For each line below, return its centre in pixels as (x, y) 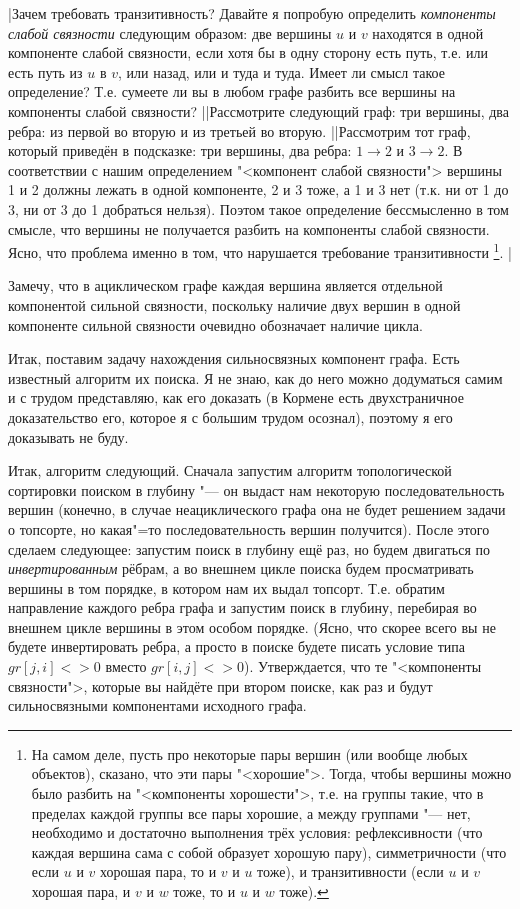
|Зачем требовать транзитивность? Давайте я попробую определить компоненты (252, 13)
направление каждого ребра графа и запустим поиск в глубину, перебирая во (242, 607)
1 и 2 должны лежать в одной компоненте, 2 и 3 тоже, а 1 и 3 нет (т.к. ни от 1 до (258, 189)
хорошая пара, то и (158, 871)
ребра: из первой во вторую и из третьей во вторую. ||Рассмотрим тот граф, (239, 130)
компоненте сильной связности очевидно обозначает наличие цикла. (215, 324)
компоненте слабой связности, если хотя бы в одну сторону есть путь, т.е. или (248, 52)
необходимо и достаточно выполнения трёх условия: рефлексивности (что (257, 832)
